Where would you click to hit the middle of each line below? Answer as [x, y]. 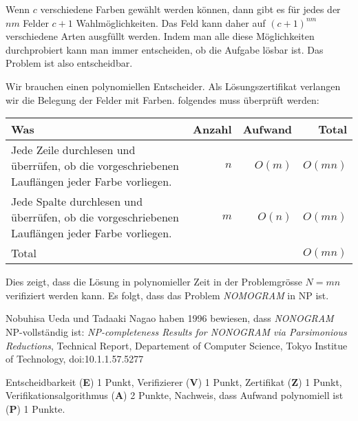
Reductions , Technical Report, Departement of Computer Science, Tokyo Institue [177, 345]
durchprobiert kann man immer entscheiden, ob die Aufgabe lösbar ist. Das [165, 49]
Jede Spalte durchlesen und [77, 202]
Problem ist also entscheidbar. [69, 63]
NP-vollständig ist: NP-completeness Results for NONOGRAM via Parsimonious [176, 331]
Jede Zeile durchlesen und [73, 150]
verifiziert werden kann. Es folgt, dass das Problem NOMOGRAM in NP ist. [167, 295]
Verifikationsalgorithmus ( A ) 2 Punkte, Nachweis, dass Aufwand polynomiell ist [175, 395]
